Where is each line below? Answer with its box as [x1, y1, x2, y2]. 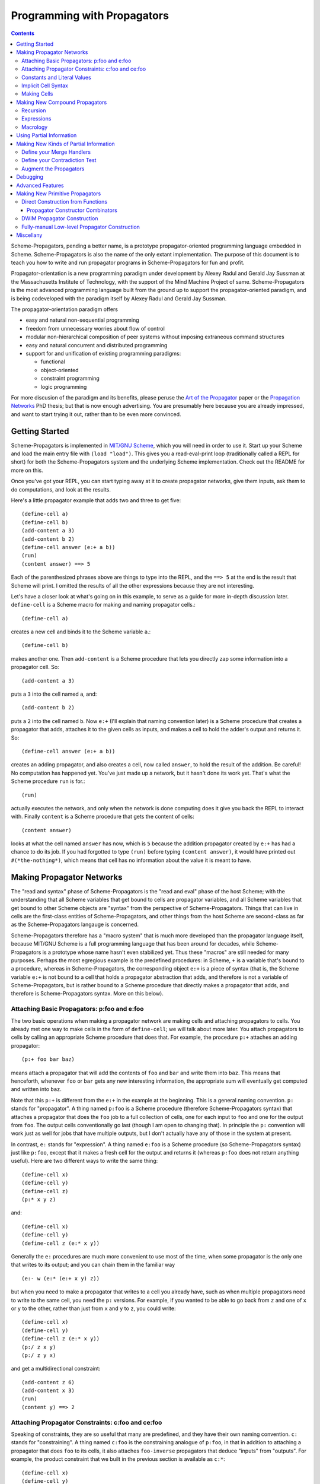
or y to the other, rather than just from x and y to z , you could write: [11, 1305, 176, 1312]
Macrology [21, 123, 48, 131]
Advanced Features [16, 182, 65, 189]
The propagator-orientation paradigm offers [11, 306, 119, 313]
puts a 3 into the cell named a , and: [11, 690, 97, 697]
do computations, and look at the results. [11, 486, 111, 493]
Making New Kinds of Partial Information [16, 140, 115, 147]
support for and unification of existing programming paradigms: [25, 350, 181, 357]
